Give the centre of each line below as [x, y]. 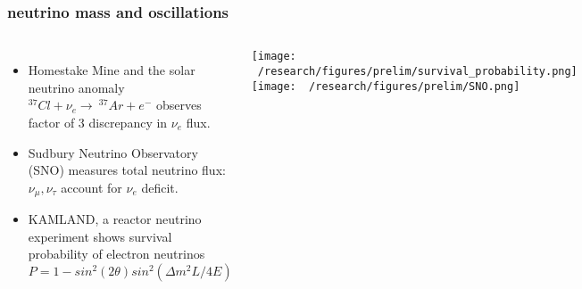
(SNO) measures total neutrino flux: [127, 170]
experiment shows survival [100, 236]
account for [91, 187]
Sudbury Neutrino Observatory [113, 152]
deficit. [160, 187]
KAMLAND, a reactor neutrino [115, 219]
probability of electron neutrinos [116, 254]
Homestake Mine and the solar [112, 70]
